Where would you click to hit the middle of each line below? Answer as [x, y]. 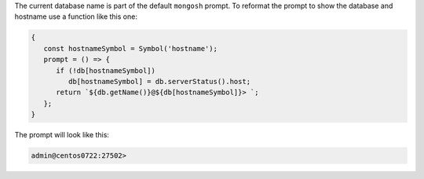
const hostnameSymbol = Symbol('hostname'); [130, 48]
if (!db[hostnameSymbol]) [106, 70]
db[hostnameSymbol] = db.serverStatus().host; [159, 81]
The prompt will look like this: [62, 135]
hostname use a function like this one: [76, 16]
